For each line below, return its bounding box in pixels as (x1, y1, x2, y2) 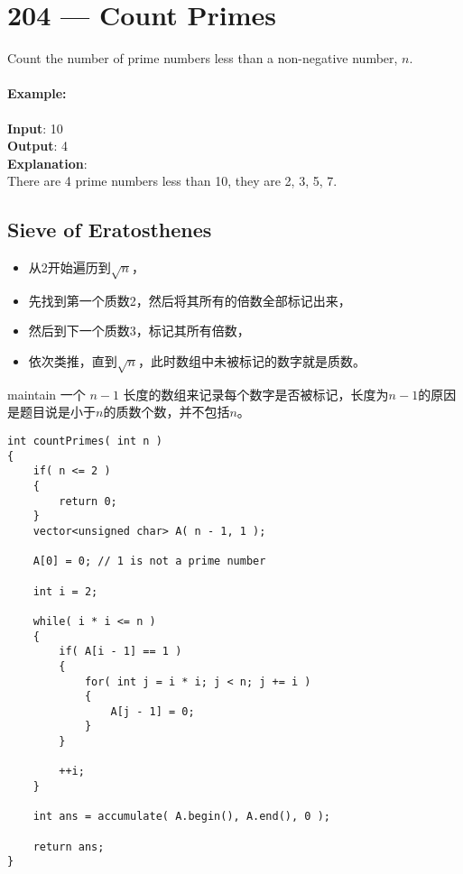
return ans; (32, 840, 105, 853)
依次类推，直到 (28, 352, 117, 371)
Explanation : (7, 153, 88, 172)
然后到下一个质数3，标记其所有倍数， (28, 321, 250, 340)
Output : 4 (7, 136, 69, 155)
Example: (7, 84, 67, 103)
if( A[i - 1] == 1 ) (59, 645, 182, 658)
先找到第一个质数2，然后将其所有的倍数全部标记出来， (28, 290, 351, 309)
